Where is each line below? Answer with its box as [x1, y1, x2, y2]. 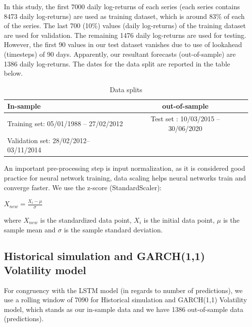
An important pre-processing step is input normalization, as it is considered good [4, 163, 245, 173]
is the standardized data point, [40, 214, 132, 225]
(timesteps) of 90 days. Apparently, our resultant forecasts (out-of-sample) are [4, 49, 236, 59]
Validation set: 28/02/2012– [7, 135, 90, 145]
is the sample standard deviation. [63, 224, 163, 234]
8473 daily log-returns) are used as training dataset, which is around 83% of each [4, 11, 245, 21]
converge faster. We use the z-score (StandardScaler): [4, 182, 162, 192]
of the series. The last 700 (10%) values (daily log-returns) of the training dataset [4, 20, 246, 31]
